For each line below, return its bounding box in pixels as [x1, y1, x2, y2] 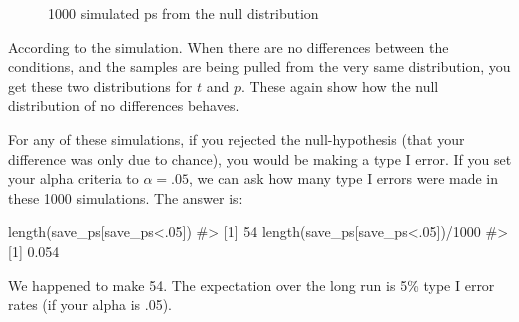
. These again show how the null [240, 75, 439, 96]
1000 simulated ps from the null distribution [48, 3, 319, 23]
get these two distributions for [8, 75, 193, 96]
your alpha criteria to [8, 168, 139, 189]
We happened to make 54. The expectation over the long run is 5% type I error [8, 274, 495, 295]
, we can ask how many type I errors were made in [189, 168, 499, 189]
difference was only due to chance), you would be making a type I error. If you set [8, 148, 512, 169]
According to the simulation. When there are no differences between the [8, 36, 449, 57]
